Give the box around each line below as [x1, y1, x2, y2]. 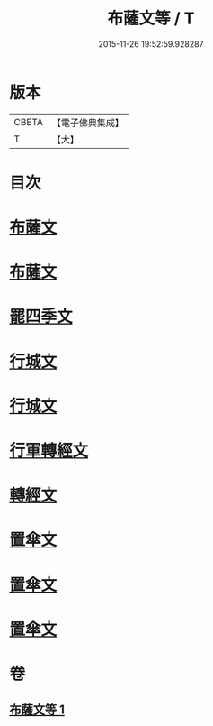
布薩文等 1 [9, 703, 66, 718]
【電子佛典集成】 [51, 116, 124, 129]
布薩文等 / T [107, 8, 195, 29]
